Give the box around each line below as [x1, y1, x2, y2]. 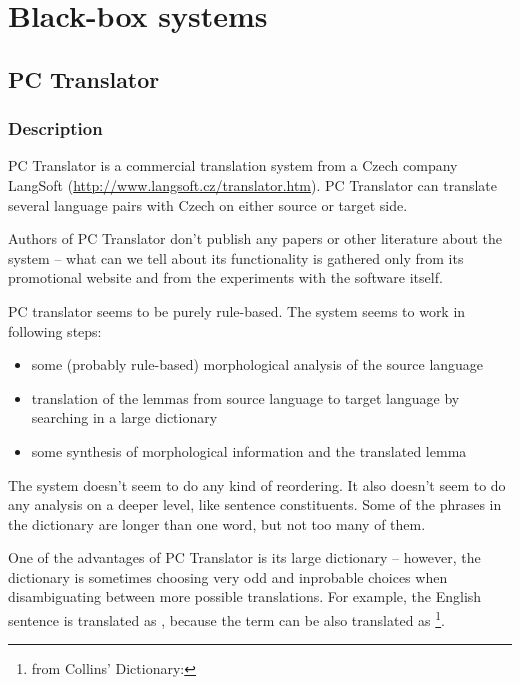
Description [8, 116, 103, 141]
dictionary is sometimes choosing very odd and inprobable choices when [8, 566, 448, 587]
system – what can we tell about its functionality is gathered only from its [8, 247, 464, 268]
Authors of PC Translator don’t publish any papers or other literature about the [8, 228, 503, 249]
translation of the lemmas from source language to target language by [31, 387, 460, 408]
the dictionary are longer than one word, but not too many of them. [8, 513, 426, 534]
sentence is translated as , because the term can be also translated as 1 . [8, 607, 446, 630]
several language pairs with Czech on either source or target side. [8, 194, 408, 215]
